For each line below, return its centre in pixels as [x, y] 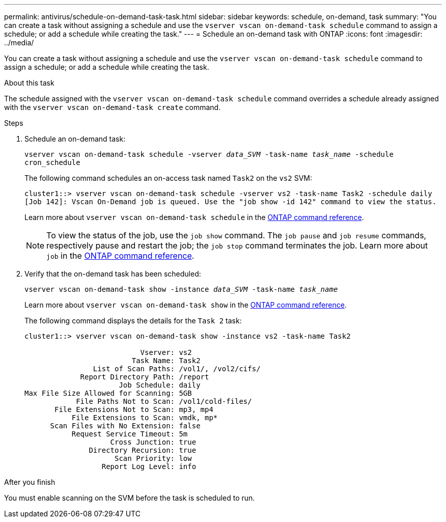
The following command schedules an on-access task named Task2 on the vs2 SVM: [168, 178]
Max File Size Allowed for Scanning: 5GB [108, 393]
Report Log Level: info [149, 466]
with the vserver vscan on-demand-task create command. [113, 107]
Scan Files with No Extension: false [125, 426]
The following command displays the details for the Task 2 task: [133, 321]
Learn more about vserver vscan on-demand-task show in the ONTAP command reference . [186, 305]
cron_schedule [52, 162]
